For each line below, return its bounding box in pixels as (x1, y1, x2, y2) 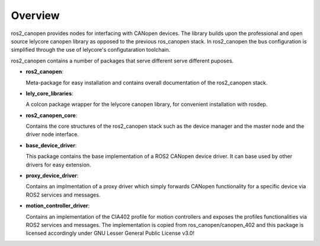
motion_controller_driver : (25, 202, 90, 209)
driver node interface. (25, 131, 79, 138)
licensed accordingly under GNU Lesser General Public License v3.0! (25, 229, 195, 237)
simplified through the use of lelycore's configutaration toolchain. (11, 46, 171, 53)
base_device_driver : (25, 141, 77, 149)
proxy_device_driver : (25, 172, 79, 179)
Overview (11, 9, 60, 22)
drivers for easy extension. (25, 161, 91, 168)
